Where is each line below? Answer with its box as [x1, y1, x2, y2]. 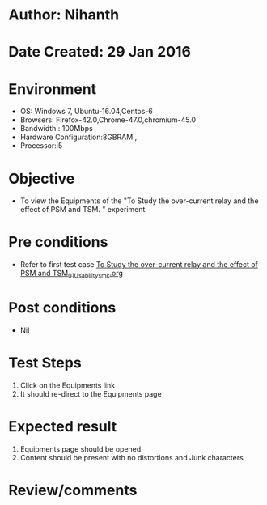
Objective [8, 169, 75, 188]
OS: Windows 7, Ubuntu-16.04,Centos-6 [19, 107, 154, 117]
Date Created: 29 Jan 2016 [8, 43, 192, 62]
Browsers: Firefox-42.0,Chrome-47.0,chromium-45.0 [19, 115, 197, 125]
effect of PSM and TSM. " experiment [19, 205, 146, 214]
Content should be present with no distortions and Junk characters [19, 452, 244, 462]
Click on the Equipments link [19, 380, 116, 390]
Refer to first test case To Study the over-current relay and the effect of [19, 260, 259, 269]
